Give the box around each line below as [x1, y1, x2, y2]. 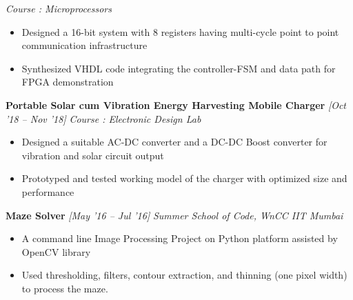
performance [21, 184, 74, 199]
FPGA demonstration [21, 74, 114, 89]
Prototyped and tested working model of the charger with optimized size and [21, 171, 347, 186]
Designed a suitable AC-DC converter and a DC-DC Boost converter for [21, 134, 327, 149]
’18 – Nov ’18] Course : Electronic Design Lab [6, 111, 201, 126]
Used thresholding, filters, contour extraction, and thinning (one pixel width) [21, 268, 347, 282]
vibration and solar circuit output [21, 148, 164, 162]
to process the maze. [21, 281, 108, 295]
